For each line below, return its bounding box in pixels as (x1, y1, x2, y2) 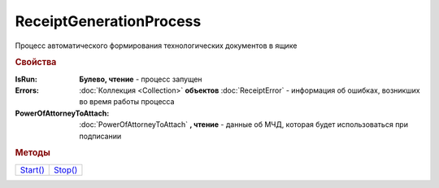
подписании (79, 131, 122, 141)
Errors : (15, 85, 40, 95)
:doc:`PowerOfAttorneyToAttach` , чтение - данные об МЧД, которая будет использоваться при (79, 120, 408, 129)
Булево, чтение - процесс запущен (79, 74, 202, 84)
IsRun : (15, 74, 38, 84)
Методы (15, 147, 50, 159)
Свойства (15, 57, 57, 68)
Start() (20, 164, 45, 175)
